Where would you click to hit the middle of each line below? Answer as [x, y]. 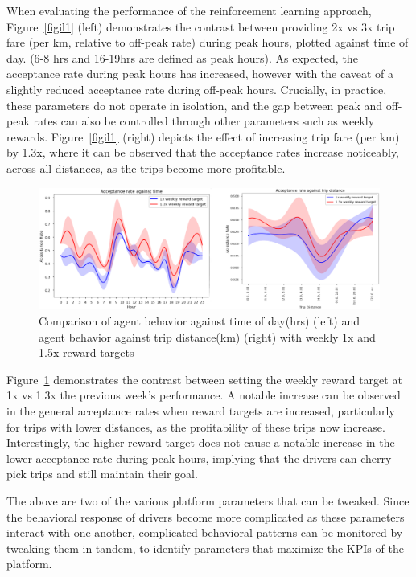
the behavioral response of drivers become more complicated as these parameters [206, 516]
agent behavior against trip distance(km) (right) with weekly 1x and [207, 336]
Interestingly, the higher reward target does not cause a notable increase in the [201, 442]
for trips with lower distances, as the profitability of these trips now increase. [196, 426]
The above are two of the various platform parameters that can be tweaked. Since [208, 501]
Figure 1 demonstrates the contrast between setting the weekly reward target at [204, 379]
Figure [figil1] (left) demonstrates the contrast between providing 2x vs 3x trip [201, 26]
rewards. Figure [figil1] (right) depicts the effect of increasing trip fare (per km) [203, 136]
